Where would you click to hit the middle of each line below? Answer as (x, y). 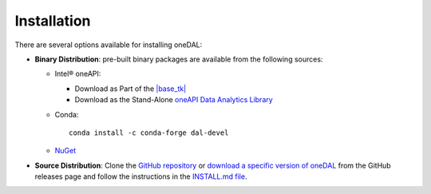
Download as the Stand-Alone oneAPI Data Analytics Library (174, 100)
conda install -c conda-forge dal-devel (149, 133)
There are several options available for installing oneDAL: (109, 45)
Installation (53, 21)
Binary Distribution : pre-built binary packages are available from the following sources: (179, 59)
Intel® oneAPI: (78, 74)
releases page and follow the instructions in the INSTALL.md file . (141, 176)
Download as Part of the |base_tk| (130, 89)
